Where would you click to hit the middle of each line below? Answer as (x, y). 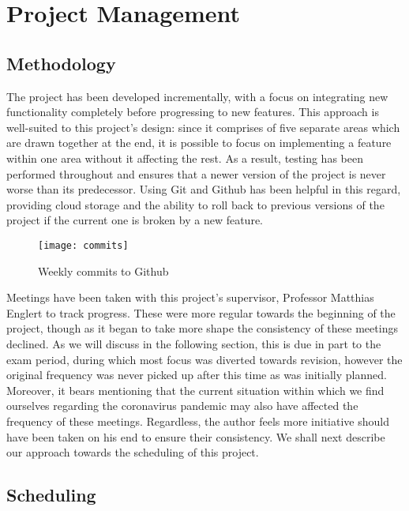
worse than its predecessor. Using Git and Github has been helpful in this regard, (204, 189)
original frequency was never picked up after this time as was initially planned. (197, 375)
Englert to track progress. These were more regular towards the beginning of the (201, 312)
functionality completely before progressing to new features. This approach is (193, 112)
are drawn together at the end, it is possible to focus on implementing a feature (199, 143)
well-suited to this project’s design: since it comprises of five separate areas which (203, 127)
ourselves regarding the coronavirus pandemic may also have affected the (182, 406)
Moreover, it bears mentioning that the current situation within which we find (195, 390)
